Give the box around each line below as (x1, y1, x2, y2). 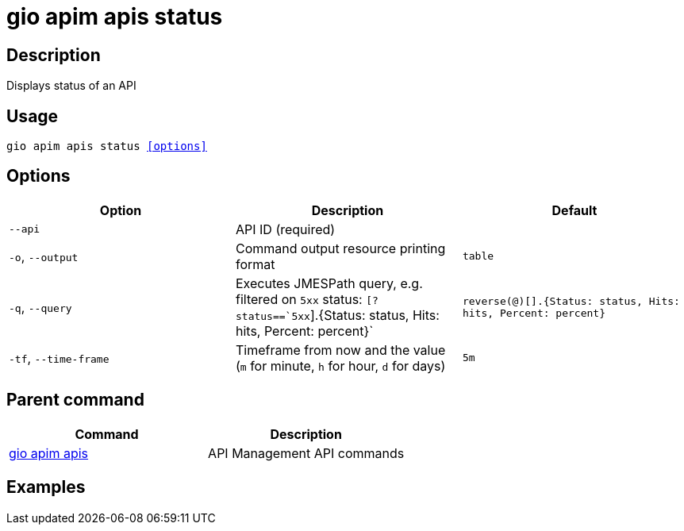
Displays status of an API (6, 79, 136, 93)
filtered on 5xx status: (235, 291, 363, 307)
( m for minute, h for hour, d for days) (235, 357, 446, 374)
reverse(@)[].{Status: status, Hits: (462, 294, 680, 307)
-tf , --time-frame (9, 349, 110, 366)
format (235, 256, 275, 272)
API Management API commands (208, 444, 405, 461)
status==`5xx (235, 310, 310, 322)
